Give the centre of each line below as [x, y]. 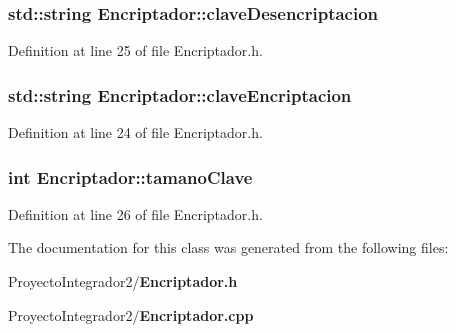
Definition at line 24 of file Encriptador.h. [135, 132]
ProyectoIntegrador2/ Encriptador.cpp [131, 314]
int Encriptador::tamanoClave [130, 176]
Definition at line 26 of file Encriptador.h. [135, 213]
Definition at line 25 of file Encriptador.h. [135, 50]
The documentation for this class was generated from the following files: [228, 247]
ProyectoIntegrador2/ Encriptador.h [123, 281]
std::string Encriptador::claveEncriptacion [180, 94]
